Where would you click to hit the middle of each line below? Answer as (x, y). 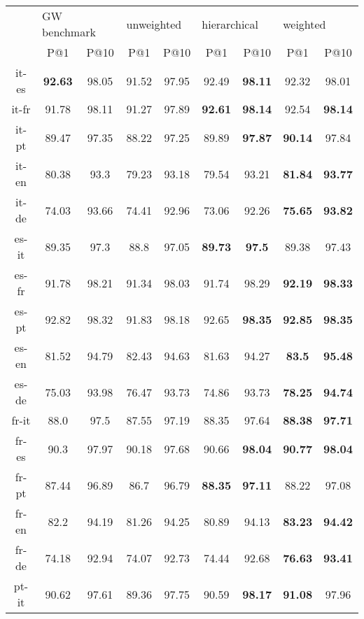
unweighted (154, 24)
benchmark (69, 32)
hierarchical (230, 24)
